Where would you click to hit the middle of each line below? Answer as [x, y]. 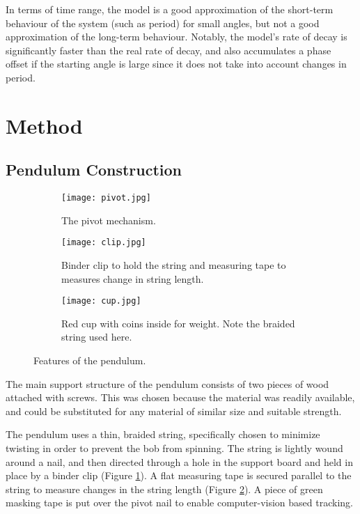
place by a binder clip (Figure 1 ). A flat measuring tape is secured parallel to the [179, 475]
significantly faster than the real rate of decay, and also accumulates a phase [169, 50]
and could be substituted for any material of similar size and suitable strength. [174, 411]
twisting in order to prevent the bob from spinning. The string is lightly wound [174, 448]
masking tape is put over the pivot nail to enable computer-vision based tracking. [179, 503]
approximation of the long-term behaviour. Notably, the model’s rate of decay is [177, 37]
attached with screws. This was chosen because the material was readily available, [180, 397]
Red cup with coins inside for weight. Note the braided [178, 323]
